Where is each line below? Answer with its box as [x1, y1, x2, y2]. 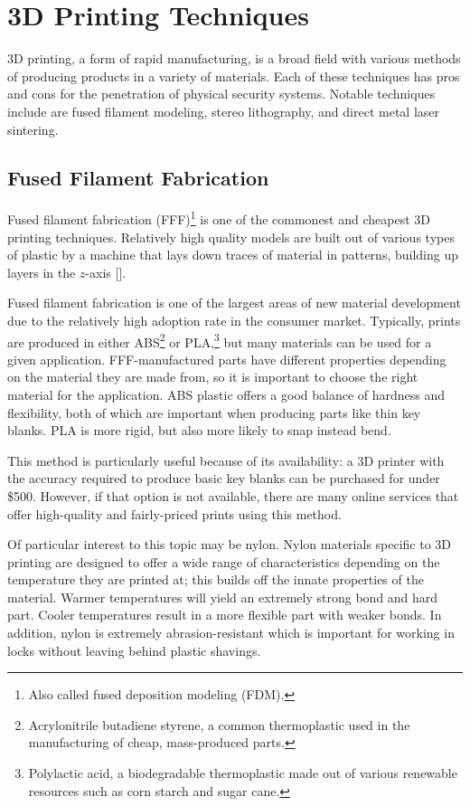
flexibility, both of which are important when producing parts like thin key [7, 403, 421, 422]
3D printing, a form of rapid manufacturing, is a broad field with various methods [7, 49, 461, 68]
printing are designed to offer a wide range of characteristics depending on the [7, 552, 440, 571]
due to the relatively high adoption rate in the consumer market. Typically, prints [7, 310, 461, 329]
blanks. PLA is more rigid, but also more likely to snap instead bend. [7, 421, 391, 440]
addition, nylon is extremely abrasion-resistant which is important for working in [7, 623, 455, 642]
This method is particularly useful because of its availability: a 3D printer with [7, 450, 445, 469]
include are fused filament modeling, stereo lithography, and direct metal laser [7, 101, 440, 120]
